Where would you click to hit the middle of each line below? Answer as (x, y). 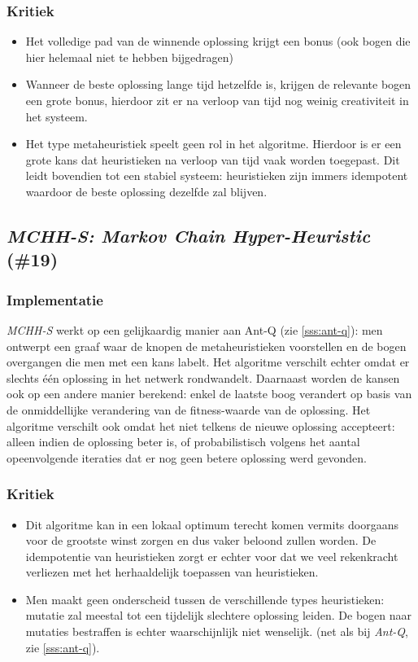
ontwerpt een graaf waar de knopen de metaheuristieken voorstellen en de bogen (207, 346)
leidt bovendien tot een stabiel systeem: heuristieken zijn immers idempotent (217, 175)
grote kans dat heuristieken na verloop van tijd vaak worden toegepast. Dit (213, 159)
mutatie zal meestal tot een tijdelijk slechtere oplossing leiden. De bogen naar (219, 615)
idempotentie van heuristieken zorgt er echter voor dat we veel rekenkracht (212, 556)
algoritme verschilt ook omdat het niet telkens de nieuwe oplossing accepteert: (201, 425)
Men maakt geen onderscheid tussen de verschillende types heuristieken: (205, 599)
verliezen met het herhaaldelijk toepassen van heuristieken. (172, 572)
